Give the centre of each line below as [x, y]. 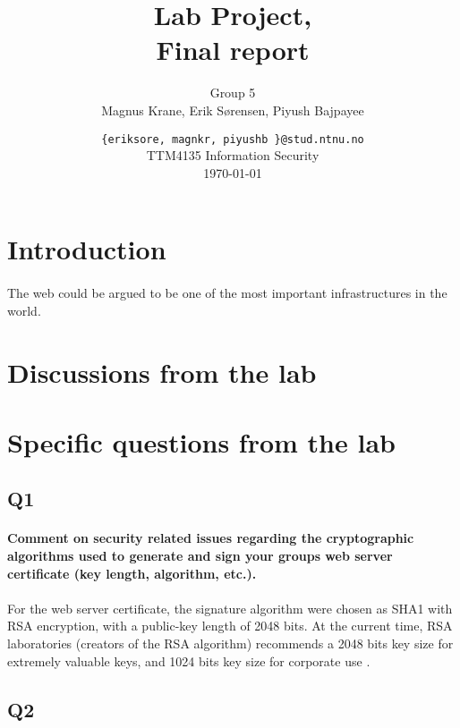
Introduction [87, 249]
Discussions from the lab [162, 372]
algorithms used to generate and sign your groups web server [200, 556]
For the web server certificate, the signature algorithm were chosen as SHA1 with [230, 608]
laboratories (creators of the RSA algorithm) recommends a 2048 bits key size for [230, 643]
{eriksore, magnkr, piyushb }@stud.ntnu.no [233, 139]
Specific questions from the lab [201, 441]
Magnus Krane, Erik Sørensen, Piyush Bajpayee [233, 110]
